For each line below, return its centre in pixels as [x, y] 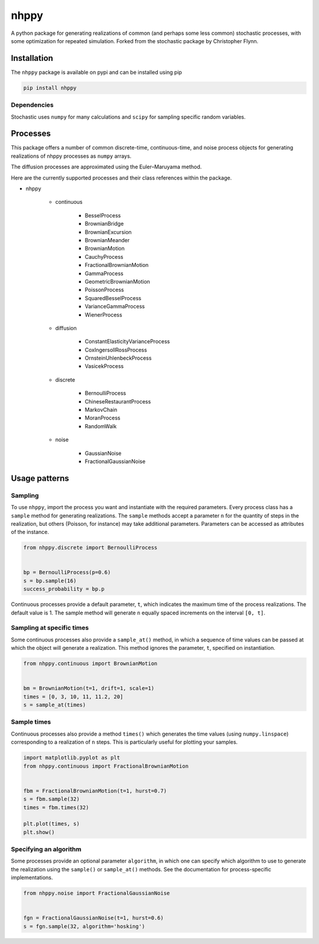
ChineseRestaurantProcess [118, 401]
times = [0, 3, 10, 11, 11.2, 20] [73, 696]
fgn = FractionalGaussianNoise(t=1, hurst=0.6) [93, 918]
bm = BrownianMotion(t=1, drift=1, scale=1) [89, 689]
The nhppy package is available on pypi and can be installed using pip [97, 72]
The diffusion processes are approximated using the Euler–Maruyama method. [106, 167]
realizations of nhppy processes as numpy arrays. [71, 156]
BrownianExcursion [108, 232]
